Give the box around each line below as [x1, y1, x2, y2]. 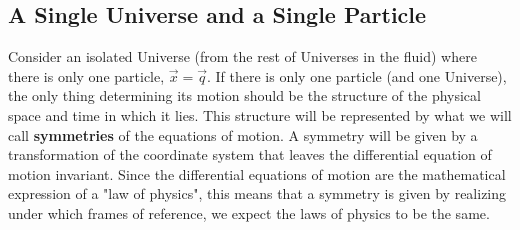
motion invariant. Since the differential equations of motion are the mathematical [8, 163, 506, 184]
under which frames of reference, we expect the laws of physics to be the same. [8, 202, 490, 223]
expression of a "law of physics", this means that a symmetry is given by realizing [8, 183, 507, 204]
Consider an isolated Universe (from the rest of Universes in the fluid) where [8, 46, 477, 67]
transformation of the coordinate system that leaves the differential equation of [8, 144, 492, 165]
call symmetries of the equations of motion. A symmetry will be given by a [8, 124, 478, 145]
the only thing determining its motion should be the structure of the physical [8, 85, 481, 106]
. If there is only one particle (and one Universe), [206, 65, 507, 86]
